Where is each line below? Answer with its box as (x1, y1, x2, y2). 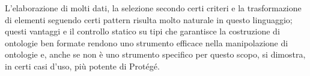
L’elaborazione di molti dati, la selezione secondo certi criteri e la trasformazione (5, 2, 302, 14)
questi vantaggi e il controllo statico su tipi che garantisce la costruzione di (5, 25, 280, 37)
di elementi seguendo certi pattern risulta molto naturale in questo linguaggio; (5, 13, 293, 26)
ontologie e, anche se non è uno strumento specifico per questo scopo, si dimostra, (5, 48, 306, 61)
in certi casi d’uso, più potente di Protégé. (5, 59, 160, 72)
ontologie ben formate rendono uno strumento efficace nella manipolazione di (5, 36, 288, 49)
